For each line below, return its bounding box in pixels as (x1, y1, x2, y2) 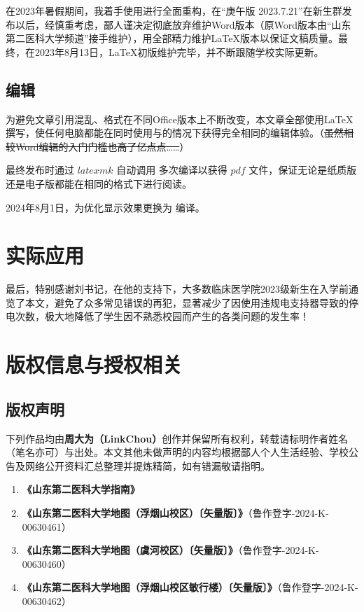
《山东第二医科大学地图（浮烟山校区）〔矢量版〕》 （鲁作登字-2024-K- (22, 506, 329, 520)
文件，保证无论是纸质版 (248, 162, 357, 177)
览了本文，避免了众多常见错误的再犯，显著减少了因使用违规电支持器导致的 (6, 295, 349, 310)
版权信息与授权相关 (6, 350, 183, 379)
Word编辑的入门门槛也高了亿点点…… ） (15, 139, 190, 153)
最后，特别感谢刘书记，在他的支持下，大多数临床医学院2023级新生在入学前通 (6, 281, 358, 296)
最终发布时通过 (6, 162, 74, 177)
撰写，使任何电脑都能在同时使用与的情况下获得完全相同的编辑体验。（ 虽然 (6, 125, 344, 140)
